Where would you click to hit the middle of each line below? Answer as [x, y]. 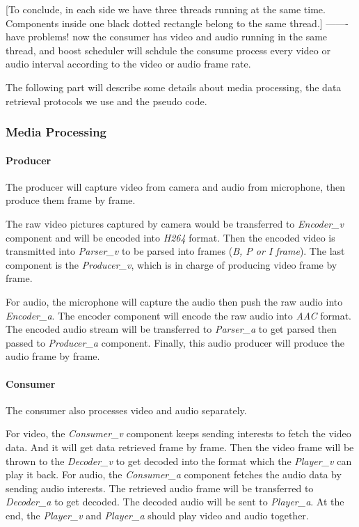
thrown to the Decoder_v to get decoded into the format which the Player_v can [179, 461]
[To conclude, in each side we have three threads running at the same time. [166, 9]
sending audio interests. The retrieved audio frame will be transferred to [160, 488]
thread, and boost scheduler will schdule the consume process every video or [168, 50]
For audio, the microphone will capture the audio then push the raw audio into [174, 301]
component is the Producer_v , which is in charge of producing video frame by [171, 264]
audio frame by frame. [53, 356]
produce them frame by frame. [71, 200]
